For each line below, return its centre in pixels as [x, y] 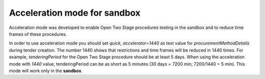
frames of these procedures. [38, 34]
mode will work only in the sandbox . [46, 71]
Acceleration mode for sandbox [75, 13]
